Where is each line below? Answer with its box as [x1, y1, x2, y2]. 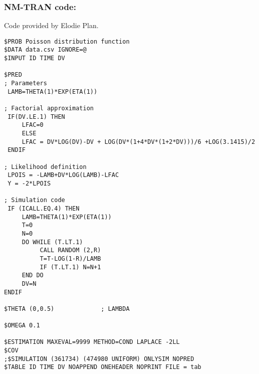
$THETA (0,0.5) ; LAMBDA [4, 305, 130, 312]
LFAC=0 [22, 121, 44, 129]
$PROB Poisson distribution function [4, 38, 130, 45]
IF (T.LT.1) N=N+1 [40, 263, 101, 271]
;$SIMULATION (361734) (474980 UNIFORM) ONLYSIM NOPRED [4, 355, 194, 362]
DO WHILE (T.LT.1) [22, 238, 83, 246]
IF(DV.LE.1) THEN [8, 113, 65, 120]
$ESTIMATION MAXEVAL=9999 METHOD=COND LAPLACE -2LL [4, 338, 180, 346]
